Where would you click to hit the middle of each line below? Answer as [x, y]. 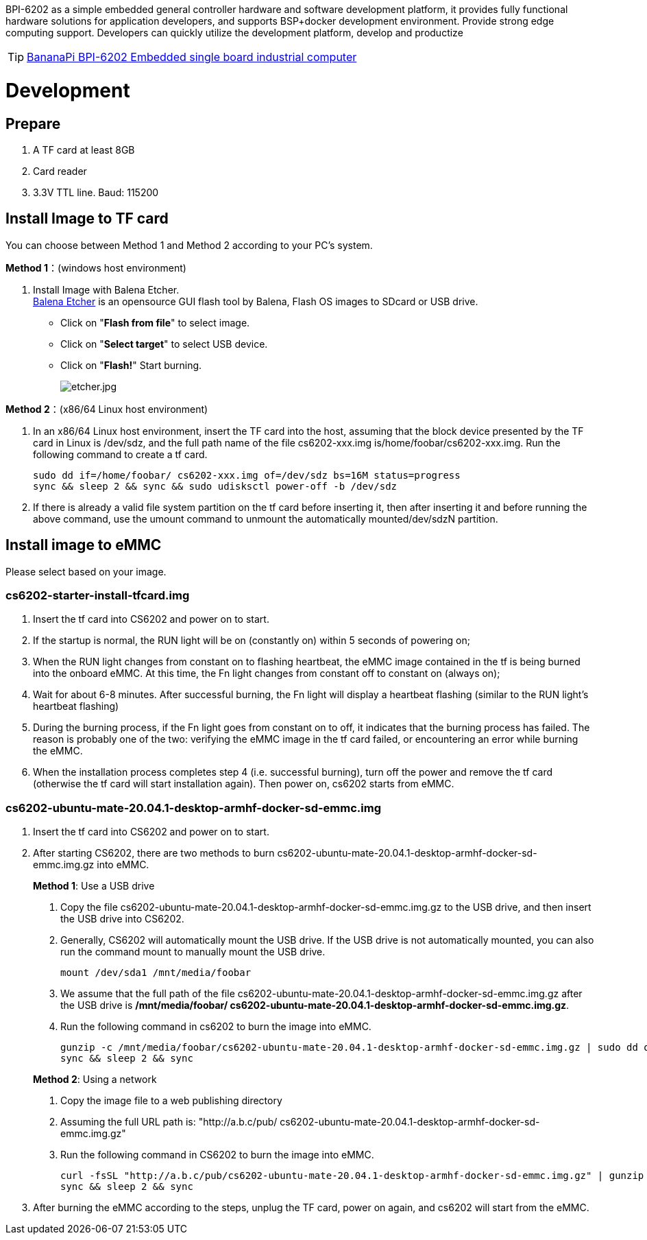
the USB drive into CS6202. [122, 919]
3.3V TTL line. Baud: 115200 [96, 192]
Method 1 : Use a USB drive [94, 886]
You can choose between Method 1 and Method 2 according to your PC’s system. [189, 245]
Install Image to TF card [87, 219]
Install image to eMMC [84, 545]
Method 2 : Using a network [95, 1080]
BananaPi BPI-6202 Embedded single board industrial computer [192, 57]
